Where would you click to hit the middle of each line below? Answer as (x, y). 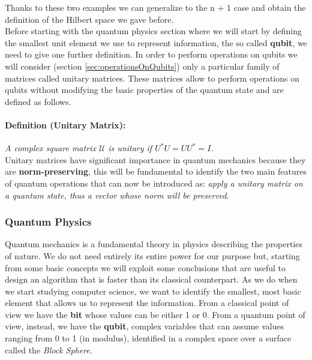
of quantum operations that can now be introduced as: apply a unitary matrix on (154, 183)
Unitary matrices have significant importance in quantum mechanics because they (155, 159)
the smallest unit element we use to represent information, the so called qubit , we (156, 42)
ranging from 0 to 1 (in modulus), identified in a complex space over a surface (148, 338)
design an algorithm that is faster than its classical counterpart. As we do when (151, 279)
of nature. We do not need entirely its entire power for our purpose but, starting (152, 255)
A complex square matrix (50, 148)
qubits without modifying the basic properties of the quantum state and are (144, 90)
